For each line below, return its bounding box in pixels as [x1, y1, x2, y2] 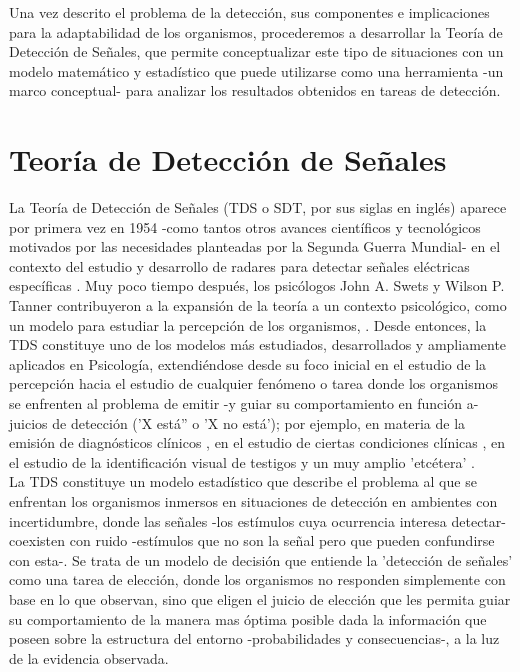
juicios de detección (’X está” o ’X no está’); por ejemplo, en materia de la [9, 412, 466, 433]
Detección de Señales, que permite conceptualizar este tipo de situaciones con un [9, 41, 504, 62]
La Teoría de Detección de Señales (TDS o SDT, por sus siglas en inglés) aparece [9, 197, 507, 218]
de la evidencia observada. [9, 647, 169, 668]
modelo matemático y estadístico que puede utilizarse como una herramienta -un [9, 60, 504, 81]
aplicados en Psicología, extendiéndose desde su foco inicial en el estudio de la [9, 353, 487, 374]
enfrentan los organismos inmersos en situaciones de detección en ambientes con [9, 491, 498, 511]
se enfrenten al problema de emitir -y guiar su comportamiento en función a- [9, 393, 479, 414]
